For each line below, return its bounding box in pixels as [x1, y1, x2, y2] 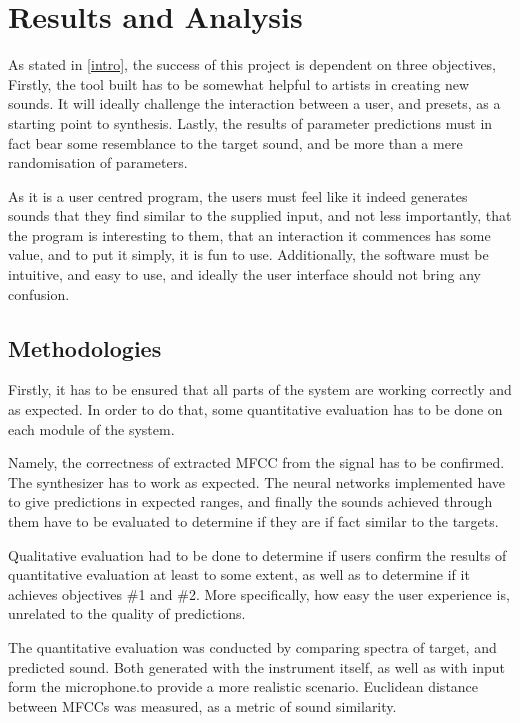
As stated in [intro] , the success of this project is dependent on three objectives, [8, 54, 497, 75]
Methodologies [8, 332, 162, 363]
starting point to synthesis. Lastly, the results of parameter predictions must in [8, 112, 493, 133]
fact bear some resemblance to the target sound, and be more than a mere [8, 132, 463, 153]
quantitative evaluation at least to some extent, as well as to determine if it [8, 564, 470, 585]
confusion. [8, 283, 70, 304]
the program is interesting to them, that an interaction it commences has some [8, 224, 491, 245]
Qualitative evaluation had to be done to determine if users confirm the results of [8, 544, 507, 565]
